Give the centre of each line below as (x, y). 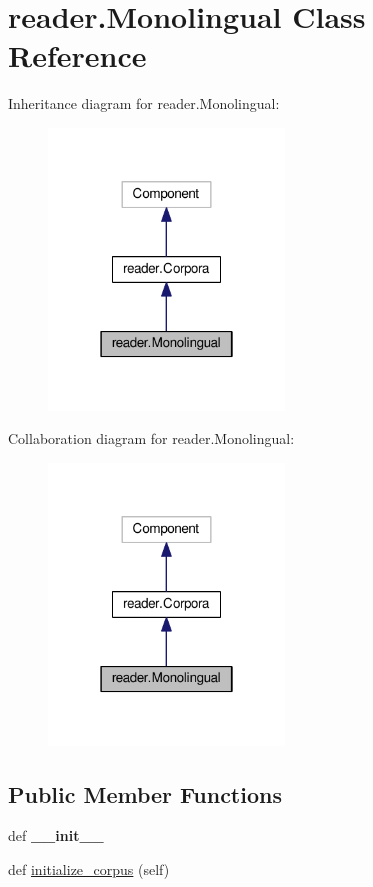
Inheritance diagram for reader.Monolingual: (144, 103)
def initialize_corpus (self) (89, 868)
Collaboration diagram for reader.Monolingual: (151, 438)
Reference (77, 55)
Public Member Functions (145, 793)
